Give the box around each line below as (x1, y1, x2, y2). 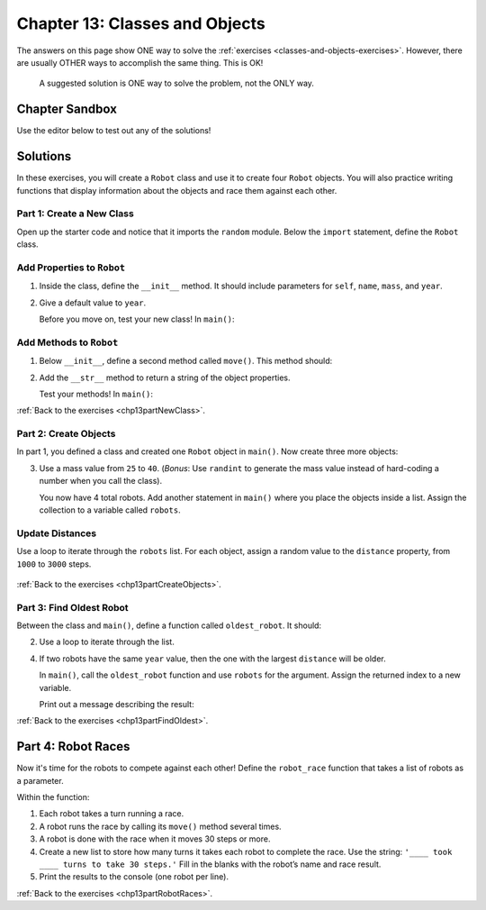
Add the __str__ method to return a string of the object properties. (39, 372, 292, 383)
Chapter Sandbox (16, 102, 117, 117)
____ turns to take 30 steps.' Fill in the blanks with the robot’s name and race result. (39, 859, 382, 869)
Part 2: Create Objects (16, 428, 116, 441)
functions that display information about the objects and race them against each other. (16, 185, 337, 196)
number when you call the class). (39, 476, 162, 487)
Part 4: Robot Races (16, 739, 130, 754)
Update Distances (16, 527, 97, 540)
